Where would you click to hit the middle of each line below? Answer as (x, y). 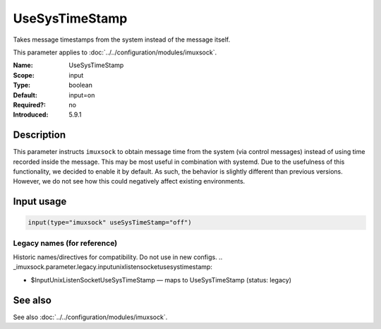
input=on (82, 95)
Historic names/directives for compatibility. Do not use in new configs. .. (118, 257)
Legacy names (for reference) (65, 243)
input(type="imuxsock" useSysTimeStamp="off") (110, 223)
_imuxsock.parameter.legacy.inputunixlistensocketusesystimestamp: (113, 267)
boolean (81, 85)
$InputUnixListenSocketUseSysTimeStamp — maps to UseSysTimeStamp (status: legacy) (161, 280)
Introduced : (31, 115)
